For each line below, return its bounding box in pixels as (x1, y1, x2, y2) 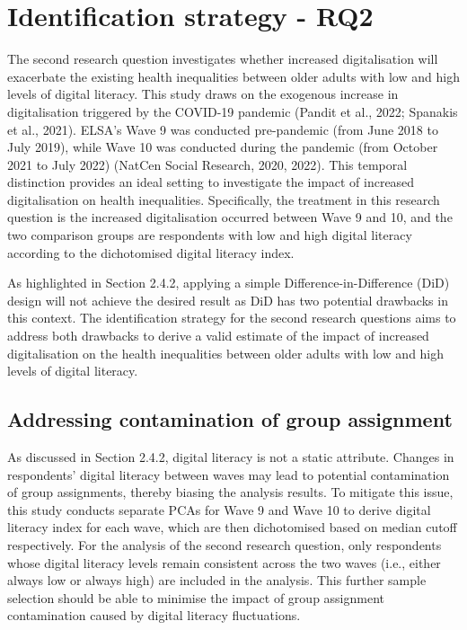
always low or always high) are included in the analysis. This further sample (7, 571, 427, 590)
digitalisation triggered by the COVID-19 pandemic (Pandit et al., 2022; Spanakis (7, 102, 458, 120)
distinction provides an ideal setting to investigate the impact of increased (7, 173, 415, 191)
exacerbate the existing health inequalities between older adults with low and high (7, 67, 460, 85)
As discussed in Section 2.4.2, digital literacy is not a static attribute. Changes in (7, 448, 454, 466)
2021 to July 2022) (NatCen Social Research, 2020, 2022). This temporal (7, 155, 408, 173)
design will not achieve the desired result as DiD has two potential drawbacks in (7, 290, 448, 309)
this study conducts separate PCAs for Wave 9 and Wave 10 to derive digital (7, 500, 431, 519)
